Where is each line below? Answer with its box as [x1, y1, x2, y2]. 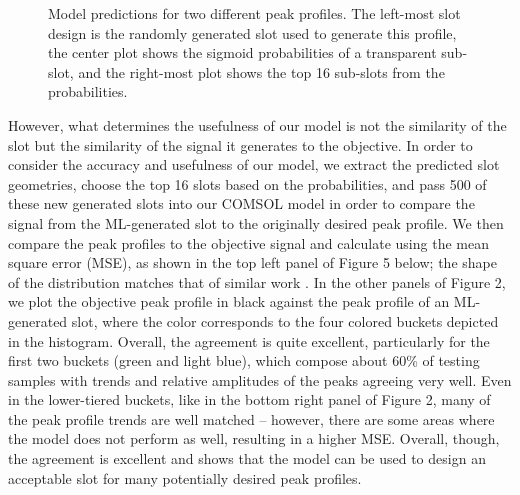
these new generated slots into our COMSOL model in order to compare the [8, 193, 475, 214]
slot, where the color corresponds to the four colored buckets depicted [71, 310, 499, 331]
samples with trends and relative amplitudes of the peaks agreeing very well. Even [8, 369, 512, 390]
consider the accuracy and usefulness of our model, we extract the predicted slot [8, 154, 500, 175]
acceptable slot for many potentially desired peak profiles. [8, 467, 362, 488]
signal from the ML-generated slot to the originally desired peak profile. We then [8, 212, 504, 233]
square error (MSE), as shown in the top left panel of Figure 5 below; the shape [8, 252, 497, 273]
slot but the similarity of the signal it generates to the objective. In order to [8, 134, 473, 155]
